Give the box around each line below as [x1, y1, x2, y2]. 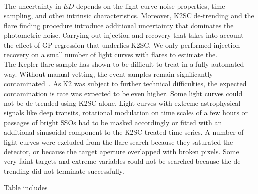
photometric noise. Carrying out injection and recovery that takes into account [4, 30, 244, 40]
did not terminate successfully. [32, 165, 124, 176]
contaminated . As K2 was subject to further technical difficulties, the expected [4, 78, 247, 89]
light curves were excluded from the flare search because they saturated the [4, 136, 233, 146]
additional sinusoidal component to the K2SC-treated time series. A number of [4, 127, 244, 137]
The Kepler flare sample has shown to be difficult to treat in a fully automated [4, 59, 244, 69]
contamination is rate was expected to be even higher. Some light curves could [4, 88, 243, 98]
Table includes [4, 182, 48, 193]
